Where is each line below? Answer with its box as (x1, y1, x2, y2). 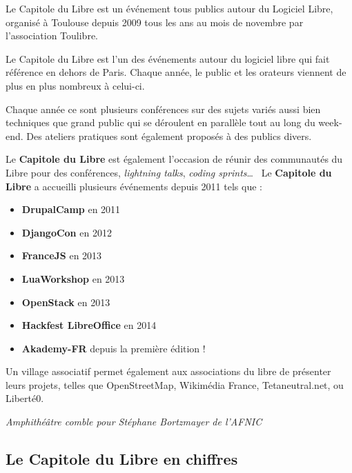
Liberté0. (6, 391, 44, 405)
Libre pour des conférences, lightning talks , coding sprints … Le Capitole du (6, 165, 332, 179)
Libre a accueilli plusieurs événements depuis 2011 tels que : (6, 179, 262, 193)
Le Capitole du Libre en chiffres (6, 448, 238, 470)
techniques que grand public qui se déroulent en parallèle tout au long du (6, 115, 315, 130)
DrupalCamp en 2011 (21, 202, 121, 217)
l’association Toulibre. (6, 28, 98, 43)
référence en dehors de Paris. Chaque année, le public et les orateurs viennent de (6, 65, 346, 79)
